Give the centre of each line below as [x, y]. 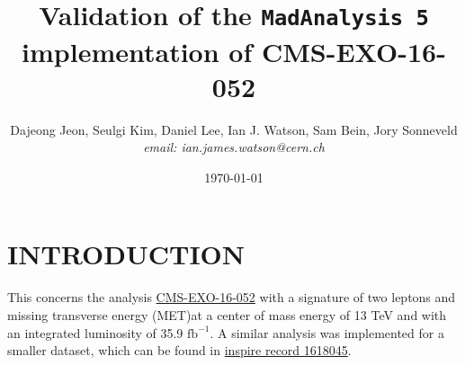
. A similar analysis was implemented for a [327, 332]
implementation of [137, 51]
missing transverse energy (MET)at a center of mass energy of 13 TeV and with [227, 314]
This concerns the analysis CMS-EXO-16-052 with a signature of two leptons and [232, 297]
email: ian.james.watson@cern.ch [234, 147]
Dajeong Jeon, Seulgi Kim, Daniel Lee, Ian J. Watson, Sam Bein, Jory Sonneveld [234, 129]
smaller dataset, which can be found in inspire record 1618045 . [179, 350]
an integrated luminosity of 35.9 [95, 332]
